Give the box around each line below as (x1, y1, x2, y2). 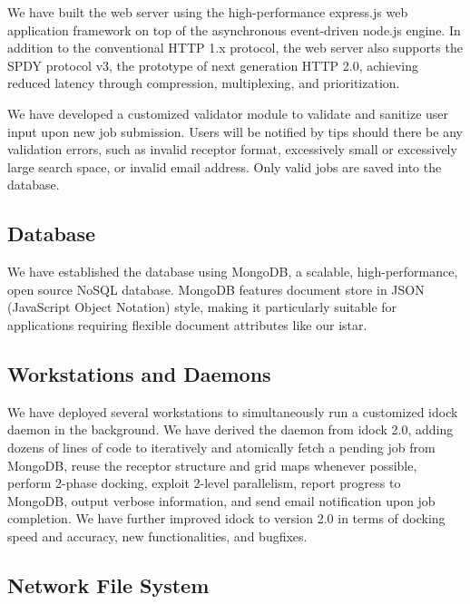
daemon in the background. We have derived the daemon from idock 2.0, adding (7, 420, 454, 439)
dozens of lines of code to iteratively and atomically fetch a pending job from (7, 437, 436, 456)
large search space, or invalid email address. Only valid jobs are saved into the (7, 157, 442, 176)
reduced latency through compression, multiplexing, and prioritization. (7, 73, 400, 93)
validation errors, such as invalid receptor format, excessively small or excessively (7, 140, 457, 159)
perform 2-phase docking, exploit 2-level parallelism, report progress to (7, 473, 401, 492)
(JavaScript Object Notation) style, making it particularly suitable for (7, 297, 397, 317)
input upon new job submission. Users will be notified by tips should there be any (7, 122, 463, 141)
